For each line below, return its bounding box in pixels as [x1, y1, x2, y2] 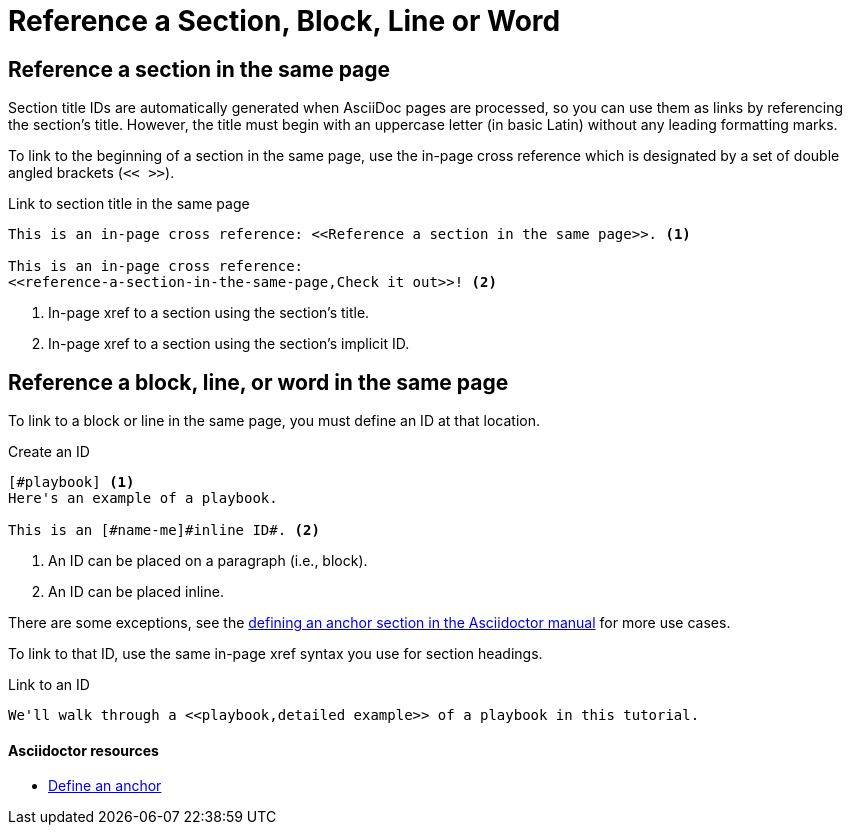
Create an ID [8, 443, 90, 461]
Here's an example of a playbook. [8, 490, 278, 507]
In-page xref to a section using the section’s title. [48, 304, 370, 322]
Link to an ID [8, 676, 90, 694]
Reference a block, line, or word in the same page [8, 369, 509, 395]
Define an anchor [48, 777, 162, 795]
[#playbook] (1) [8, 474, 135, 491]
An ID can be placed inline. [48, 583, 224, 601]
